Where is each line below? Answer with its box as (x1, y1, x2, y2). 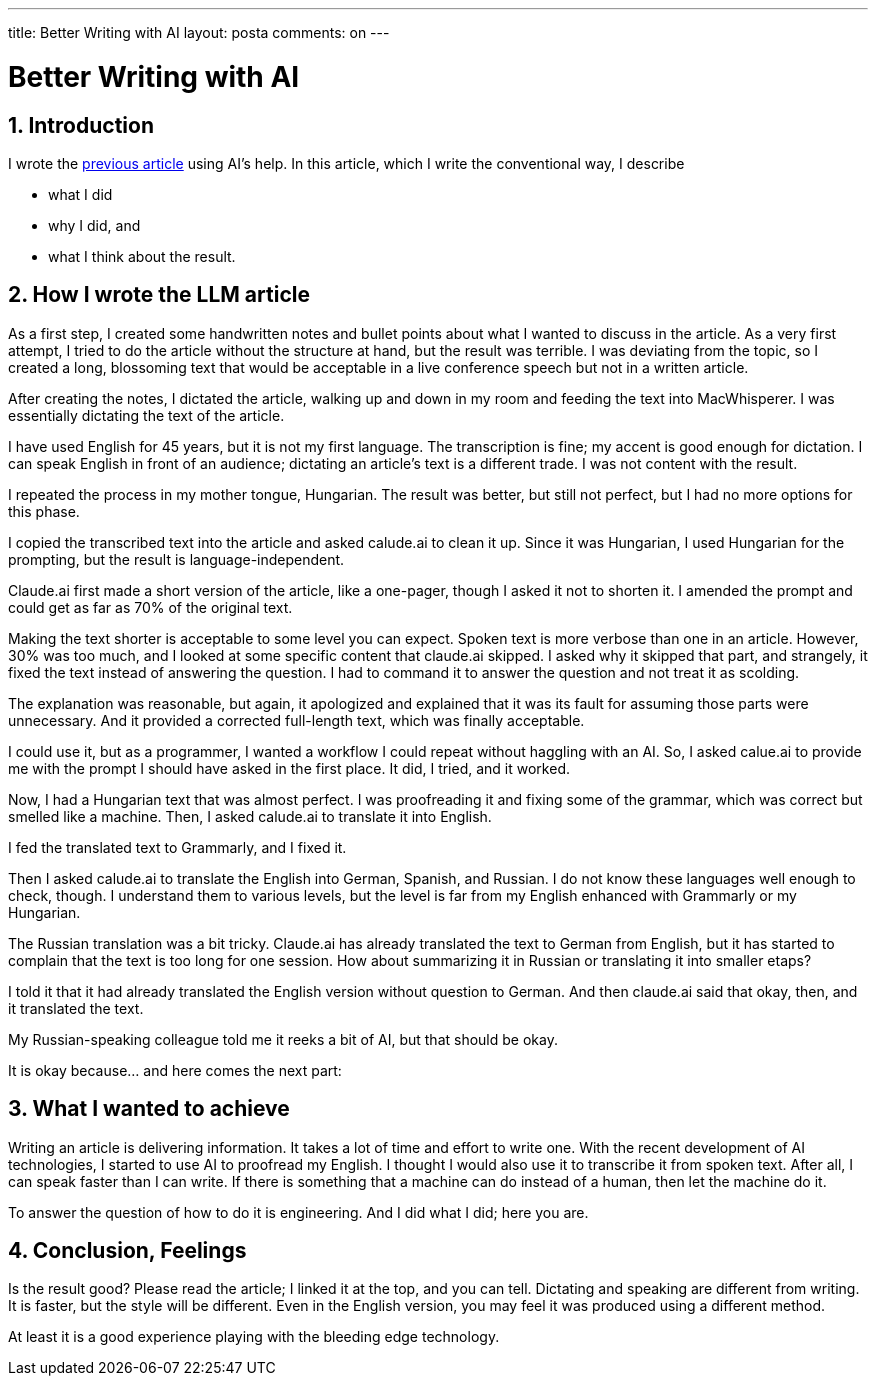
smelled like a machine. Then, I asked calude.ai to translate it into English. (8, 807, 492, 825)
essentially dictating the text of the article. (8, 406, 285, 424)
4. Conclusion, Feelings (8, 1238, 247, 1264)
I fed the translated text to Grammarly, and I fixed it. (8, 838, 347, 856)
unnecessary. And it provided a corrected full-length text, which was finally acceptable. (8, 711, 585, 729)
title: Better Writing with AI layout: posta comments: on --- (8, 24, 390, 41)
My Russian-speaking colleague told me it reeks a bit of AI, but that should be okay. (8, 1030, 558, 1048)
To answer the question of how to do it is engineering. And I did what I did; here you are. (8, 1203, 589, 1221)
